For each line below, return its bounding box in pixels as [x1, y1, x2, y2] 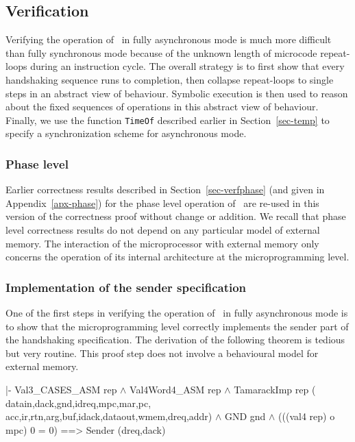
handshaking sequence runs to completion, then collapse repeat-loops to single [5, 72, 334, 86]
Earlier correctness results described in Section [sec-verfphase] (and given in [5, 182, 325, 197]
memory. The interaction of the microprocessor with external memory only [5, 236, 319, 250]
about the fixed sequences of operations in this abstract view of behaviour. [5, 99, 319, 114]
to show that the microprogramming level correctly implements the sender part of [5, 319, 349, 333]
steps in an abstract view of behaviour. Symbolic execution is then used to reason [5, 86, 348, 100]
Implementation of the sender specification [5, 278, 247, 295]
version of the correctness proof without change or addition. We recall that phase [5, 209, 346, 223]
